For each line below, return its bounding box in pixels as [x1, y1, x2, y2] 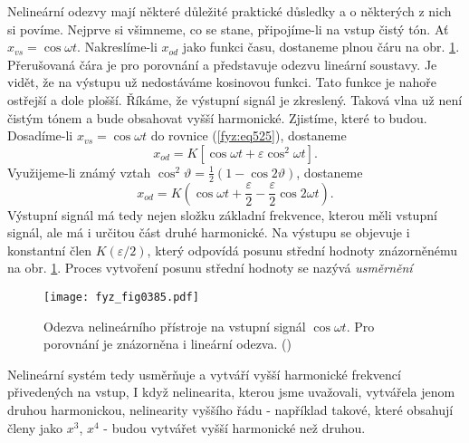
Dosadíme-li [7, 126, 73, 145]
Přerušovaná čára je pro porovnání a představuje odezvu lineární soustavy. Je [7, 54, 437, 73]
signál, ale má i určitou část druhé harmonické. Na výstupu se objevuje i [7, 223, 410, 242]
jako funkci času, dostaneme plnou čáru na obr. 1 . [182, 37, 460, 56]
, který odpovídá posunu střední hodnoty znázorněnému [147, 240, 458, 259]
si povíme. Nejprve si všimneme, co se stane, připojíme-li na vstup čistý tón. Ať [7, 19, 449, 38]
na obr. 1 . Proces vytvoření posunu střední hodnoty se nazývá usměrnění [7, 258, 413, 277]
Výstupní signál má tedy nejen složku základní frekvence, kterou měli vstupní [7, 205, 437, 224]
